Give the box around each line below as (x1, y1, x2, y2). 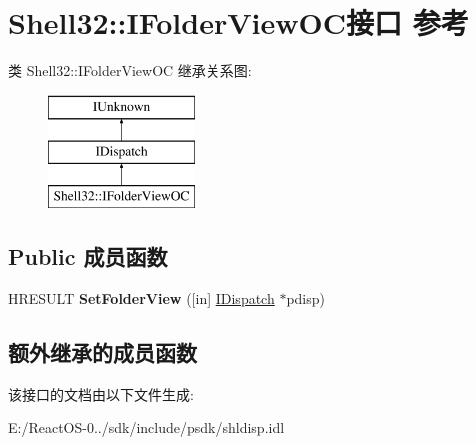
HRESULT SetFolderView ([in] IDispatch (8, 287, 275, 308)
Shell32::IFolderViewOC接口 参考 (8, 2, 469, 43)
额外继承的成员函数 (8, 336, 197, 367)
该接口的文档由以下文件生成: (8, 383, 194, 404)
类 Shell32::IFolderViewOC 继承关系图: (8, 60, 252, 81)
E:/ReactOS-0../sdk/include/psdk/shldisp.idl (8, 417, 285, 438)
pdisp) (286, 287, 325, 308)
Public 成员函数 (8, 241, 168, 272)
